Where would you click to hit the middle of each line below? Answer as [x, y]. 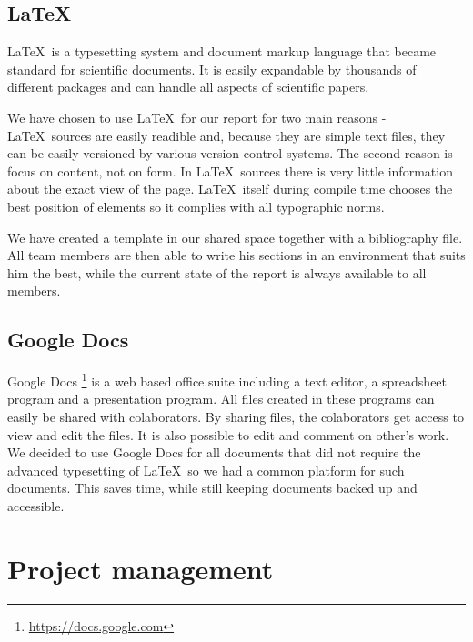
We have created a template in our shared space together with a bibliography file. [235, 237]
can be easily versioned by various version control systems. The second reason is [230, 153]
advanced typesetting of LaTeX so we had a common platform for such [206, 470]
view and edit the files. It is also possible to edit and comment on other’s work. [228, 434]
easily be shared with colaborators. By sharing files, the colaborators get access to [236, 416]
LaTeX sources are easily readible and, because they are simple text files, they [226, 135]
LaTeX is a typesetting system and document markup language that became [222, 51]
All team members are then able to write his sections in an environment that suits [236, 255]
